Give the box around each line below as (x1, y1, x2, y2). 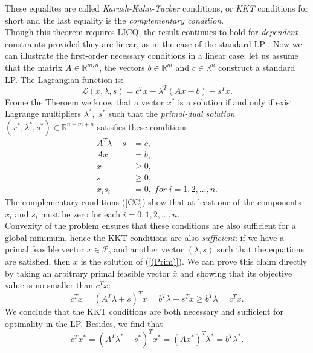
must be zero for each (40, 207, 121, 220)
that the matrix (5, 61, 63, 73)
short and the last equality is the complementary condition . (5, 13, 224, 26)
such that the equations (216, 243, 305, 256)
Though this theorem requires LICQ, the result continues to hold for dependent (5, 25, 298, 38)
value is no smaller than (5, 279, 94, 291)
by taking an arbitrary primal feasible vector (5, 266, 170, 279)
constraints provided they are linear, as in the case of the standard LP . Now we (5, 37, 302, 50)
